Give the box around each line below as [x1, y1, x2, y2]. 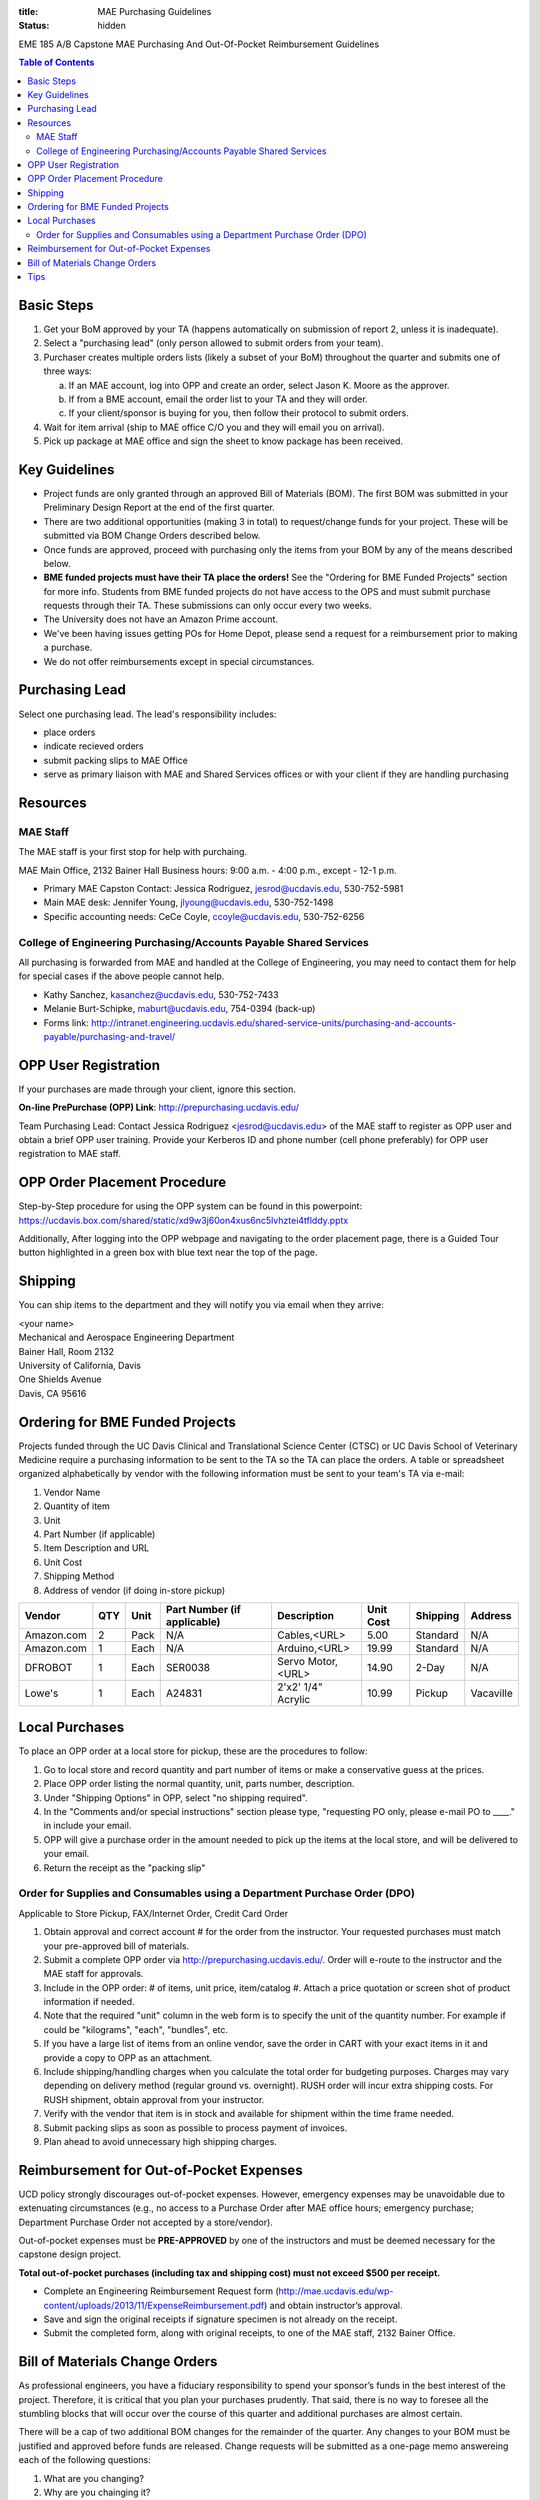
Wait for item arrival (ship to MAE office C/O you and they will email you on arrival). [43, 421, 385, 433]
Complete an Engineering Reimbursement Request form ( [43, 2285, 279, 2297]
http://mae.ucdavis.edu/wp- [278, 2285, 394, 2297]
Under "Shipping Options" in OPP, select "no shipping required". [43, 1791, 309, 1804]
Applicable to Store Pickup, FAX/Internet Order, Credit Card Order [18, 1907, 289, 1919]
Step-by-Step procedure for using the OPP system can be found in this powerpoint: [18, 1200, 363, 1212]
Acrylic [276, 1692, 311, 1706]
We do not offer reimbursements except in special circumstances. [43, 655, 315, 667]
